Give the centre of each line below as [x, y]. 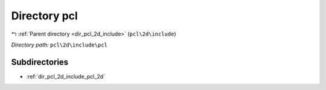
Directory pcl [44, 16]
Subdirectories [40, 62]
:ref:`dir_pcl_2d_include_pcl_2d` [66, 76]
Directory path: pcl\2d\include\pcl [59, 45]
